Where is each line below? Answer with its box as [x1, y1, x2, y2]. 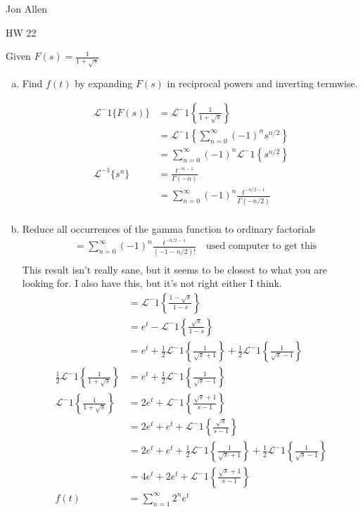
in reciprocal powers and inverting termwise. [167, 76, 358, 91]
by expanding [75, 76, 133, 91]
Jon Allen [6, 1, 47, 15]
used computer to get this [205, 241, 317, 252]
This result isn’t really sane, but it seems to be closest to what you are [22, 262, 327, 276]
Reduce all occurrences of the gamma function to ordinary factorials [22, 221, 316, 236]
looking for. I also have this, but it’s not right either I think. [22, 276, 282, 290]
